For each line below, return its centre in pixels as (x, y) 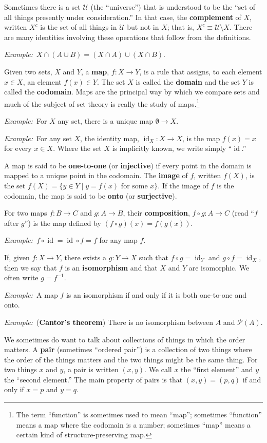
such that (154, 257)
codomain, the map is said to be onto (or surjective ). (91, 195)
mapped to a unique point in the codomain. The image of (96, 175)
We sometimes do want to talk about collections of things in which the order (125, 339)
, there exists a (83, 257)
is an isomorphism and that (111, 267)
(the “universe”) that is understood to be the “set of (173, 7)
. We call (158, 369)
